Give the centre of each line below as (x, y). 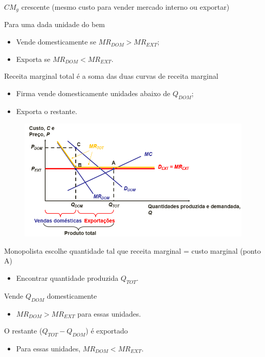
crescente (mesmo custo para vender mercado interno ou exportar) (125, 7)
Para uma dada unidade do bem (55, 24)
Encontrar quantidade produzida (67, 277)
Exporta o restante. (47, 111)
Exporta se (33, 59)
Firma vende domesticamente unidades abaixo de (93, 93)
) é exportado (107, 331)
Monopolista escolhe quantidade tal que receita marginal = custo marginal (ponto (132, 250)
